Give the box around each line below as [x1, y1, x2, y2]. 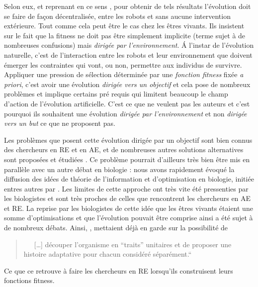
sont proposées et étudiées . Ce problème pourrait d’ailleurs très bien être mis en [4, 154, 250, 164]
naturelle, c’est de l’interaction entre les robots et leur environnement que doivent [4, 49, 253, 60]
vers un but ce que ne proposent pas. [4, 118, 115, 128]
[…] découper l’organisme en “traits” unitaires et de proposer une [34, 239, 232, 249]
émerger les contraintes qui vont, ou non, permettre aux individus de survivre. [4, 59, 242, 70]
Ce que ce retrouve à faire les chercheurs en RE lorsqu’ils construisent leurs [4, 265, 233, 276]
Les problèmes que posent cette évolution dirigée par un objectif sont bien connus [4, 134, 253, 145]
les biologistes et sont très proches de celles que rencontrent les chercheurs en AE [4, 193, 251, 203]
